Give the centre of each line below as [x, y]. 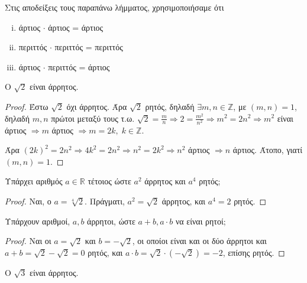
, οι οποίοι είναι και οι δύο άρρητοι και [199, 241]
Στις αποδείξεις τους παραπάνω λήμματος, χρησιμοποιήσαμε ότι [114, 7]
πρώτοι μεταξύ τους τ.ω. [93, 118]
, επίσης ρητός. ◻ [254, 252]
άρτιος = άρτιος [76, 27]
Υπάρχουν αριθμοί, [38, 221]
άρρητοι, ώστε [111, 221]
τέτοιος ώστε [109, 181]
